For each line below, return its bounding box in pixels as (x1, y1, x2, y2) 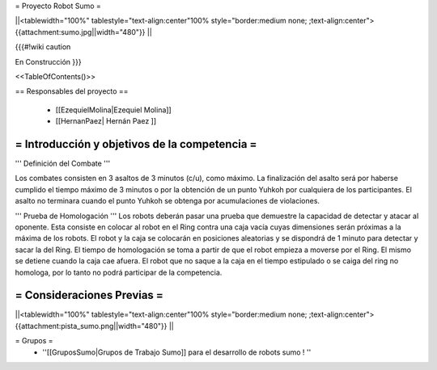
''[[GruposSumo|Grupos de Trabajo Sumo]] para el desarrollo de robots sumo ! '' (42, 347, 312, 357)
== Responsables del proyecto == (15, 86, 129, 96)
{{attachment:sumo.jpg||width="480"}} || (15, 27, 153, 36)
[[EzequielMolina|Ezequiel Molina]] (55, 105, 172, 115)
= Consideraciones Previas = (15, 288, 163, 302)
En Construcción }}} (15, 57, 82, 66)
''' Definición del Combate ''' (15, 158, 111, 169)
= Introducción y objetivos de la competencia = (15, 137, 257, 151)
